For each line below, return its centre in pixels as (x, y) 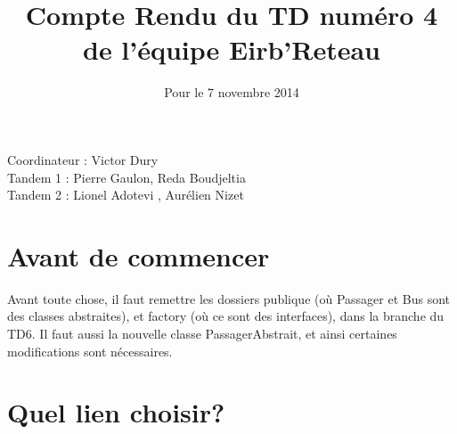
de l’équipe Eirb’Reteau (231, 49)
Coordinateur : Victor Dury (83, 159)
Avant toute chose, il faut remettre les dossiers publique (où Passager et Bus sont (229, 298)
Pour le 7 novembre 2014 (232, 92)
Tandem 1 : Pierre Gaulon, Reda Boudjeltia (126, 177)
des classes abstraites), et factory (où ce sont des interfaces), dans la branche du (226, 316)
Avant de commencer (139, 255)
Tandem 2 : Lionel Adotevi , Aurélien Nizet (126, 195)
